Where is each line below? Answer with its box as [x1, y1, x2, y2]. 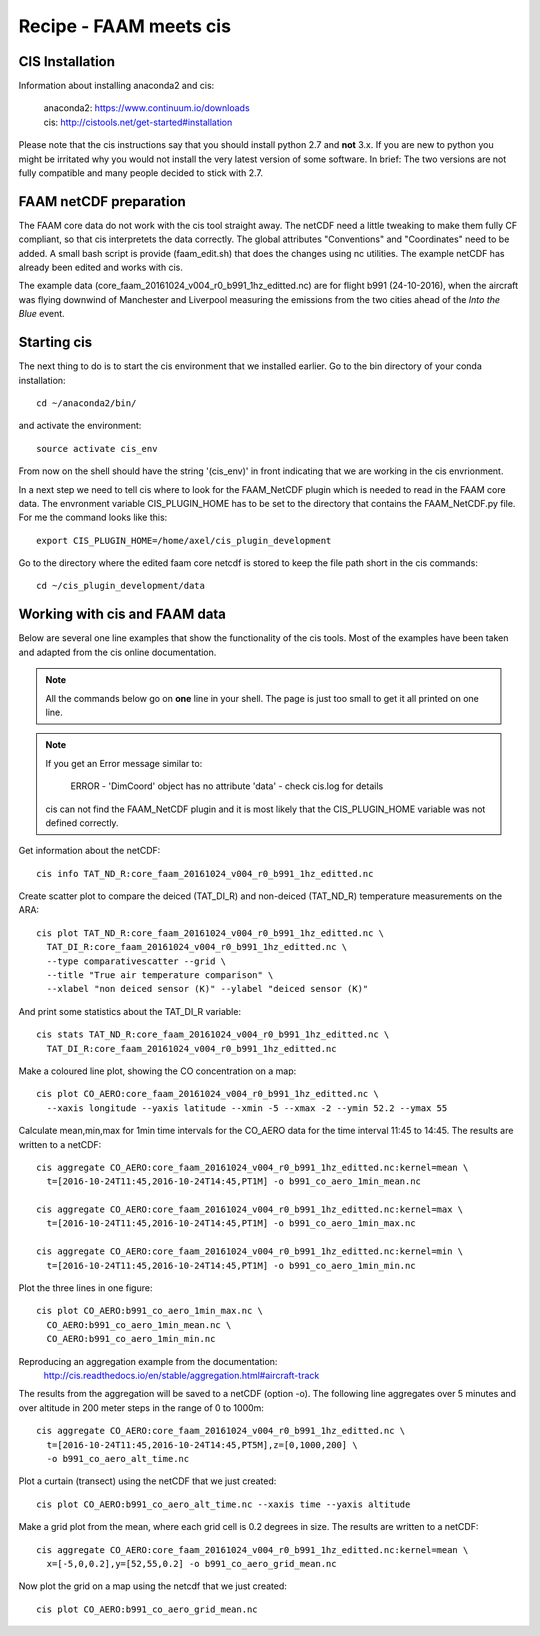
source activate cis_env [36, 443, 158, 454]
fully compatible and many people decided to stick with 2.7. [18, 167, 264, 179]
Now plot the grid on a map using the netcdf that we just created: [18, 1580, 287, 1592]
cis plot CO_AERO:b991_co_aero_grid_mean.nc [36, 1603, 259, 1615]
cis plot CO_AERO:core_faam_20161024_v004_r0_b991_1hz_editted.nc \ [36, 1088, 379, 1100]
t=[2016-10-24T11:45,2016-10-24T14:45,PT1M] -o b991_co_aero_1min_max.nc [46, 1218, 416, 1229]
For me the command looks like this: [18, 511, 168, 524]
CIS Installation [18, 53, 115, 70]
